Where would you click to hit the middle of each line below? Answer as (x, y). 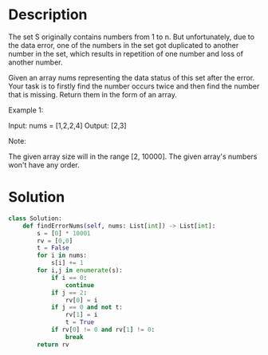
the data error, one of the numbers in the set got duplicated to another (124, 45)
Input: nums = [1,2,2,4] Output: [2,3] (67, 125)
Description (48, 15)
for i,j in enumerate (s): (80, 270)
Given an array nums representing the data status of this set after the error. (132, 77)
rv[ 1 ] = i (81, 315)
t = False (53, 248)
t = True (79, 322)
